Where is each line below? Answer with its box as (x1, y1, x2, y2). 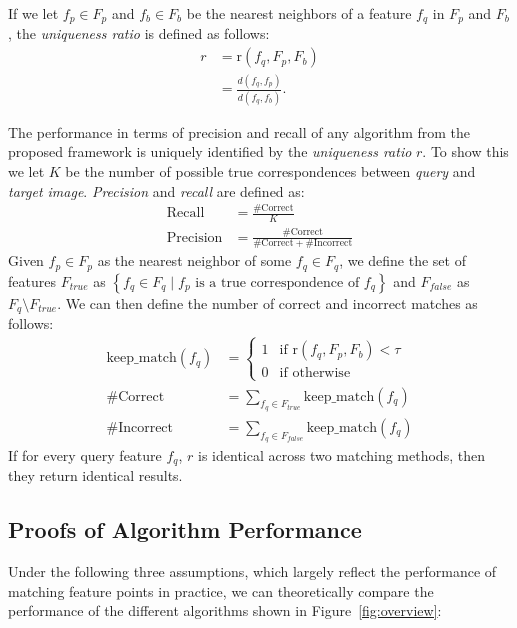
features (8, 270, 56, 291)
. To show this (422, 141, 509, 162)
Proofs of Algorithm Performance (8, 514, 362, 545)
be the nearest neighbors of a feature (186, 3, 412, 23)
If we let (8, 3, 59, 23)
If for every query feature (8, 445, 162, 466)
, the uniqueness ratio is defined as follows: (8, 23, 270, 44)
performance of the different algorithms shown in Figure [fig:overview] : (8, 600, 442, 621)
